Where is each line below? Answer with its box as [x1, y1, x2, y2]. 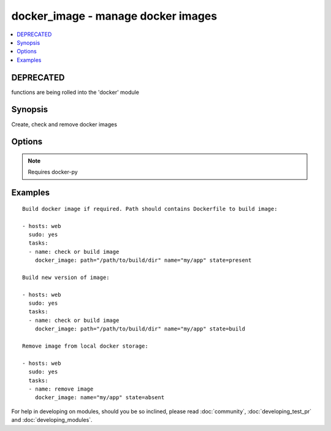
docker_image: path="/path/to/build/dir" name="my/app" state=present [34, 257, 252, 264]
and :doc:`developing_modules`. [11, 416, 93, 424]
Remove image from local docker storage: [22, 342, 148, 349]
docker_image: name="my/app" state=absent [34, 394, 165, 401]
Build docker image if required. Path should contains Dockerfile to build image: [22, 205, 278, 212]
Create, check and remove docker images [11, 120, 118, 128]
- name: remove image [28, 385, 94, 392]
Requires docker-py [28, 169, 78, 176]
